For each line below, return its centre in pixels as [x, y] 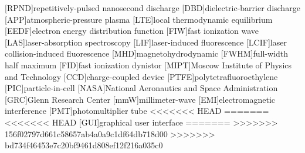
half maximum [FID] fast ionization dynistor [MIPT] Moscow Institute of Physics [148, 65]
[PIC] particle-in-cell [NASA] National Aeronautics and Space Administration [141, 88]
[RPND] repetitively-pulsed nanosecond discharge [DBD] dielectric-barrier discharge [152, 8]
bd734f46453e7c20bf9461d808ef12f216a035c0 [84, 145]
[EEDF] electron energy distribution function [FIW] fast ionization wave [132, 31]
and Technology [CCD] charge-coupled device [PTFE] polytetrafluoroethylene [141, 76]
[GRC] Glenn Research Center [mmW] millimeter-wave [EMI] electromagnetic [140, 99]
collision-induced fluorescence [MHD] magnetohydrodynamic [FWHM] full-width [146, 53]
